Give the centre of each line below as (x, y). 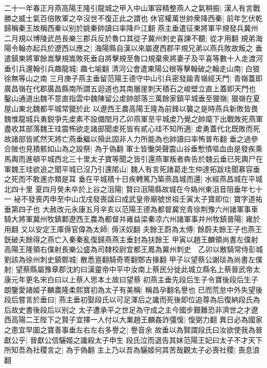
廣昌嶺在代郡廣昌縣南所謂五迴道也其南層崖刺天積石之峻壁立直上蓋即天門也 (130, 88)
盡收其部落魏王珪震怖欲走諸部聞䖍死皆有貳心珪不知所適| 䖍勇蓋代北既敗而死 (132, 129)
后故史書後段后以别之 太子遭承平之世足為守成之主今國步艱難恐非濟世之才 (128, 309)
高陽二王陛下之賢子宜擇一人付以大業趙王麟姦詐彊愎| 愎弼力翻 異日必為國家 (137, 319)
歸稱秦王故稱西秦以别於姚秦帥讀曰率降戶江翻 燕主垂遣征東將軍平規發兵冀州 (131, 28)
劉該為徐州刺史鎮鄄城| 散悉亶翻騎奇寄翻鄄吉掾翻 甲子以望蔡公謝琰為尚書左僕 (133, 259)
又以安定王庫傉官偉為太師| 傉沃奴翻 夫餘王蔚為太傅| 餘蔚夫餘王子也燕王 (141, 229)
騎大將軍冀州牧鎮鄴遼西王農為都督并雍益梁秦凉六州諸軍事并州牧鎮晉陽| (124, 219)
